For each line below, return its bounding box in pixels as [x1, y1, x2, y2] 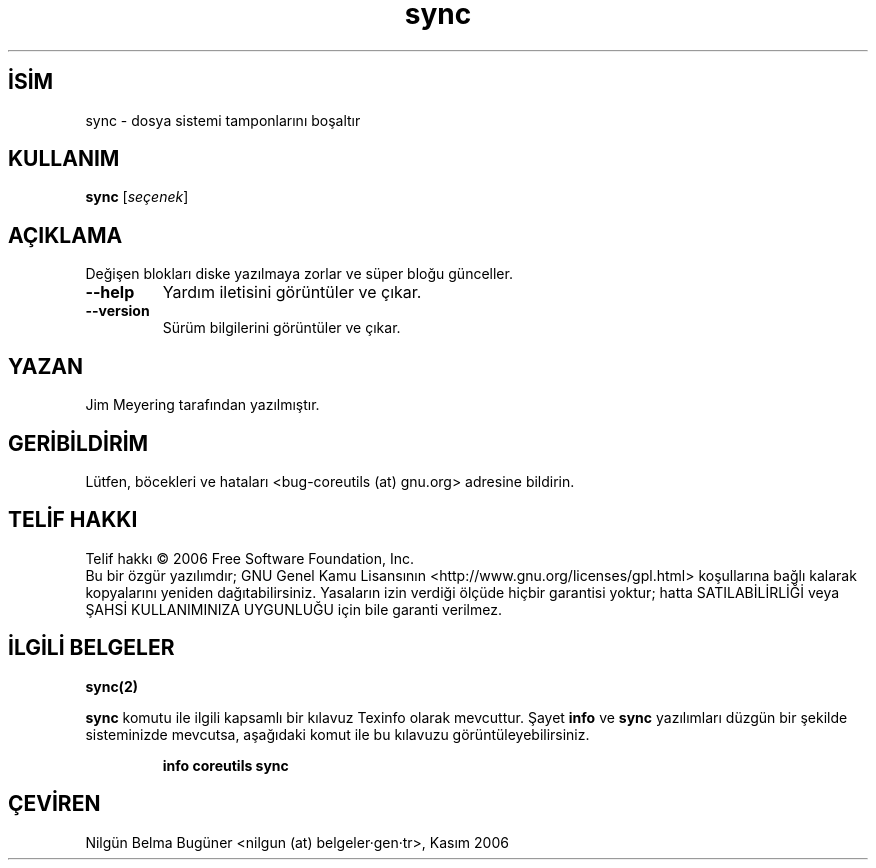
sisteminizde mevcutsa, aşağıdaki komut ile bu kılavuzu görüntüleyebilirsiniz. [85, 725, 590, 743]
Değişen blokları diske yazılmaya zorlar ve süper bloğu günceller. [85, 265, 513, 283]
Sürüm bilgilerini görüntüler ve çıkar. [162, 319, 401, 337]
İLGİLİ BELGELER [8, 635, 175, 661]
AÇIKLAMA [8, 222, 123, 248]
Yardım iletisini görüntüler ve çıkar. [162, 282, 422, 303]
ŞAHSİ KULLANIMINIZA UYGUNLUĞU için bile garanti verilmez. [85, 600, 502, 618]
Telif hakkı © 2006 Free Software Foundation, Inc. [85, 549, 415, 567]
